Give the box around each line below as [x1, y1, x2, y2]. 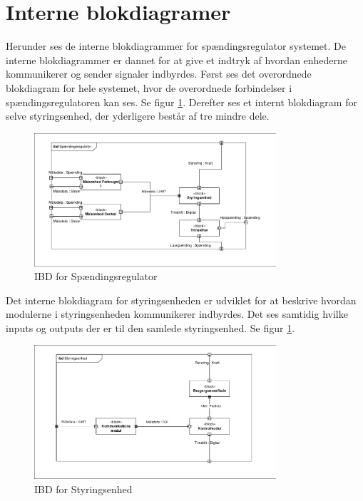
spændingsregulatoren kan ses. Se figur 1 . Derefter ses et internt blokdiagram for [6, 94, 357, 109]
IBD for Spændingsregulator [34, 269, 158, 284]
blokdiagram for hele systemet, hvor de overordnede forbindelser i [6, 80, 292, 95]
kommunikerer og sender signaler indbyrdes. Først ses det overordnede [6, 66, 312, 81]
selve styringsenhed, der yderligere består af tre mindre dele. [6, 108, 270, 123]
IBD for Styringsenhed [34, 481, 133, 496]
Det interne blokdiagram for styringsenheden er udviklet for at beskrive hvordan [6, 292, 357, 307]
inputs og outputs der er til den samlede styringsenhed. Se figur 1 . [6, 320, 295, 335]
